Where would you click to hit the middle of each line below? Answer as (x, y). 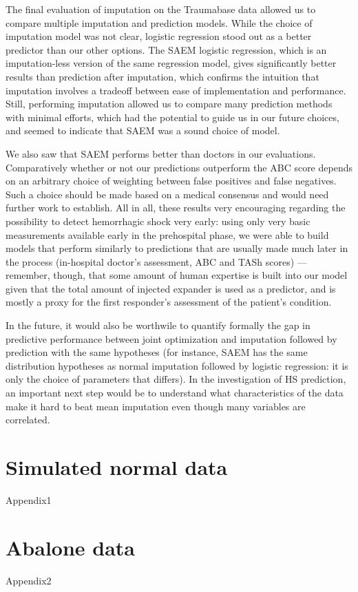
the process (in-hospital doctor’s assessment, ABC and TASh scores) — (156, 261)
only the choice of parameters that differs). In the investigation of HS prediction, (176, 379)
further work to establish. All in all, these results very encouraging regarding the (176, 208)
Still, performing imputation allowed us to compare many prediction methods (169, 104)
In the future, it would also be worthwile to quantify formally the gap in (158, 325)
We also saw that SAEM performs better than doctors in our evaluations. (161, 153)
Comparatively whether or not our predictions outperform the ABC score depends (179, 167)
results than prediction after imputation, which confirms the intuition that (162, 76)
